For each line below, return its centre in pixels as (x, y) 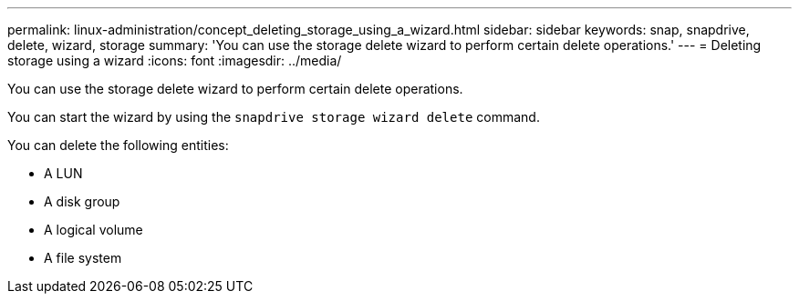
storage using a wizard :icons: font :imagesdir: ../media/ (175, 60)
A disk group (82, 201)
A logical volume (93, 230)
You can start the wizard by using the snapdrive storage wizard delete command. (274, 117)
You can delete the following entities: (118, 145)
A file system (83, 258)
